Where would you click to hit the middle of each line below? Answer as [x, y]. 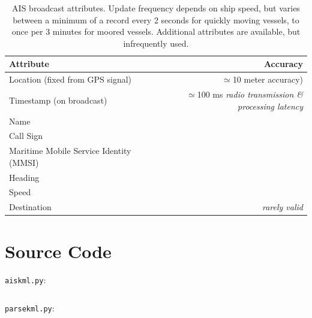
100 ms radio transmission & [250, 94]
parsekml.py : [30, 308]
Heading [24, 177]
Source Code [58, 251]
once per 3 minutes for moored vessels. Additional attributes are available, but [156, 31]
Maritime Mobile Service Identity [70, 151]
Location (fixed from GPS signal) [70, 79]
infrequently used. [156, 43]
